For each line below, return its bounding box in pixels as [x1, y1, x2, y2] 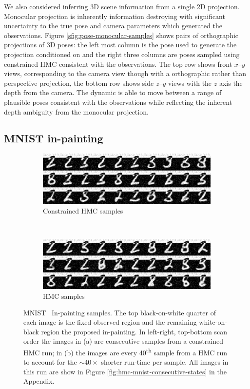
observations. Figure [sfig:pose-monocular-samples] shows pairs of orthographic [4, 30, 239, 40]
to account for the [23, 357, 77, 367]
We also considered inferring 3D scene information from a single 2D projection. [4, 1, 240, 11]
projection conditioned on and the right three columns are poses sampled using [4, 49, 240, 59]
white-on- [199, 317, 227, 327]
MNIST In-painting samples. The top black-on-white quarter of [23, 307, 216, 317]
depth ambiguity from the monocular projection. [4, 106, 149, 117]
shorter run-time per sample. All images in [101, 357, 229, 367]
